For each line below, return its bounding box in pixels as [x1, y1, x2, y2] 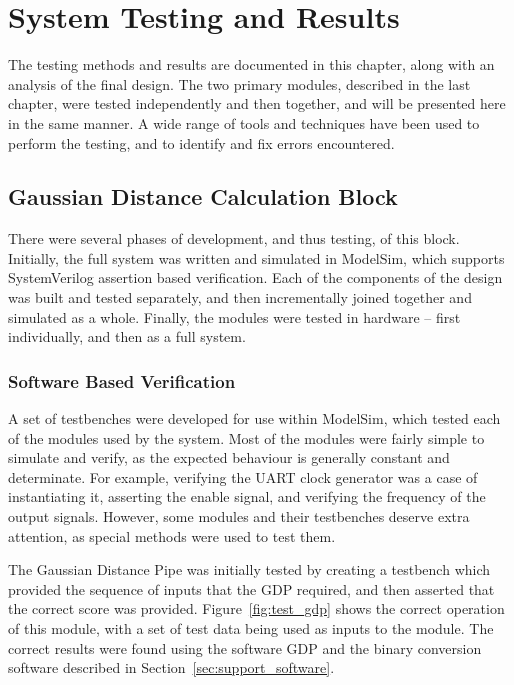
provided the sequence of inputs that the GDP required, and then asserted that [8, 578, 495, 599]
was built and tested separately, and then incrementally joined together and [8, 287, 472, 308]
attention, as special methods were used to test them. [8, 525, 336, 546]
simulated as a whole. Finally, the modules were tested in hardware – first [8, 306, 461, 327]
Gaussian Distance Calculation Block [8, 181, 398, 212]
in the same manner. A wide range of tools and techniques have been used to [8, 112, 480, 133]
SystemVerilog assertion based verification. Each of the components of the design [8, 267, 503, 288]
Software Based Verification [8, 368, 236, 393]
